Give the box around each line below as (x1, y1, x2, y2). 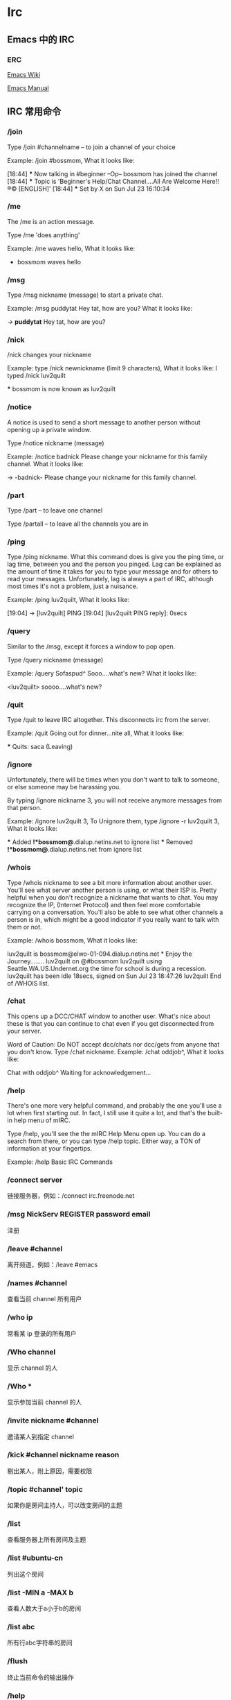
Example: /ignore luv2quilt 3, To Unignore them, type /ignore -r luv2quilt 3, (7, 817, 220, 825)
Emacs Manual (7, 84, 50, 92)
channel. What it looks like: (7, 459, 84, 468)
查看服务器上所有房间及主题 (7, 1536, 86, 1544)
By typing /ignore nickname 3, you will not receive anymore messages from (7, 796, 223, 805)
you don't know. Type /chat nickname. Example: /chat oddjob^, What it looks (7, 1047, 225, 1056)
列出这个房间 (7, 1570, 44, 1578)
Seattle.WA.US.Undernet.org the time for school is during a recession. (7, 964, 207, 972)
